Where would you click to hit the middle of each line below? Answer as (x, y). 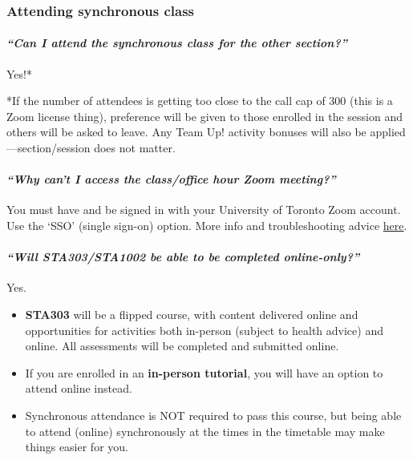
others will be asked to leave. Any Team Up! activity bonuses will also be (186, 132)
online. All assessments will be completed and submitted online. (182, 346)
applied (388, 132)
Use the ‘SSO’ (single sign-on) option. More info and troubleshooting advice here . (207, 225)
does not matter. (135, 148)
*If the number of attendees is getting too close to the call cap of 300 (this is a (200, 101)
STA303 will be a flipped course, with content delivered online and (192, 314)
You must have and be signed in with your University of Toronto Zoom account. (204, 210)
